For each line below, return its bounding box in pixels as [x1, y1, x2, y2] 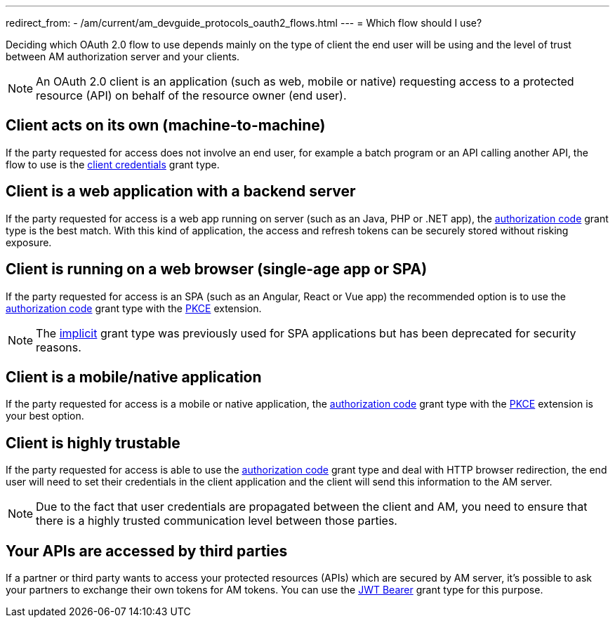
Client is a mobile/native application [6, 368, 262, 386]
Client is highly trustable [6, 434, 180, 452]
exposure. [6, 236, 52, 248]
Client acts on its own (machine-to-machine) [6, 116, 326, 135]
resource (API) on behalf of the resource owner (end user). [36, 88, 347, 102]
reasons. [36, 340, 81, 354]
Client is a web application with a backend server [6, 182, 356, 201]
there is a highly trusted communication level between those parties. [36, 514, 397, 528]
